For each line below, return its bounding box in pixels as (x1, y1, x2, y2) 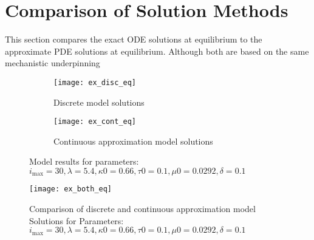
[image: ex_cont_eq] (53, 117, 137, 126)
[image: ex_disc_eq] (53, 78, 137, 87)
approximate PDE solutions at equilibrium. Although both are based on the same (5, 44, 309, 57)
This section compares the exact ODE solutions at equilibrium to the (5, 33, 262, 46)
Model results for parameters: (29, 155, 139, 168)
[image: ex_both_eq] (29, 185, 112, 194)
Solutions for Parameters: (29, 214, 124, 227)
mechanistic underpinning (5, 57, 100, 69)
